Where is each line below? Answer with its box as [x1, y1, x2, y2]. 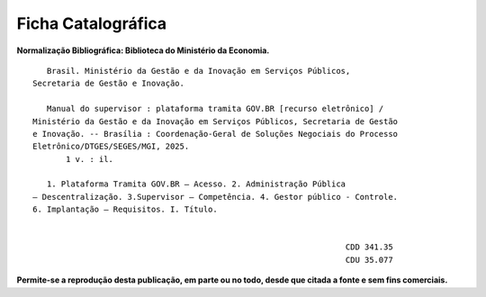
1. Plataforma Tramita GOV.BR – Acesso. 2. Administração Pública [46, 179, 346, 189]
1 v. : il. [66, 154, 114, 164]
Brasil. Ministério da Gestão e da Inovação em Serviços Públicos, [46, 66, 351, 76]
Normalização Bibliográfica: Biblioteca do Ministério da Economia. [16, 45, 270, 56]
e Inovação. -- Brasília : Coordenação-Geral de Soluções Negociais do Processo [32, 129, 399, 139]
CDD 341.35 [345, 242, 393, 252]
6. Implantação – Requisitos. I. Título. [32, 204, 218, 215]
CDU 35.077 [345, 255, 393, 265]
